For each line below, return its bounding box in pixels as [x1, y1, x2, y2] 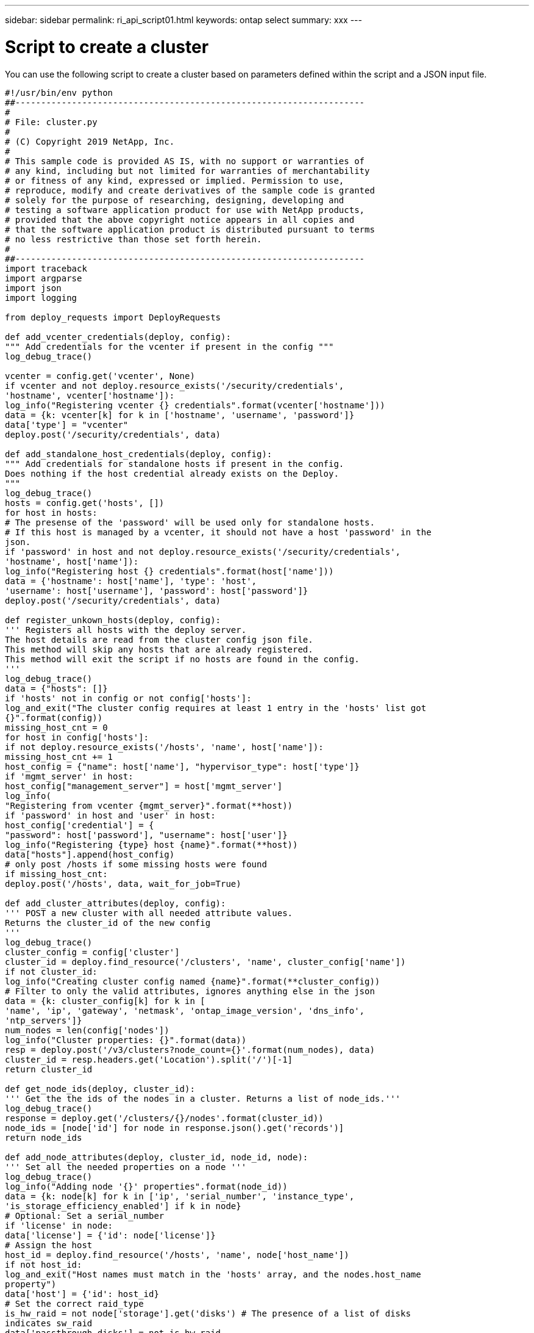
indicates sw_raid [5, 1318, 93, 1328]
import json [5, 283, 62, 293]
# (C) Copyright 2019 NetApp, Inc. [5, 136, 175, 146]
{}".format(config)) [5, 712, 103, 723]
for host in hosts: [5, 507, 98, 518]
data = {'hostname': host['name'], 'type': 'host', [5, 576, 257, 586]
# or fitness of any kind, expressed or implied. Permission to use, [5, 175, 344, 186]
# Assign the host [5, 1240, 93, 1250]
